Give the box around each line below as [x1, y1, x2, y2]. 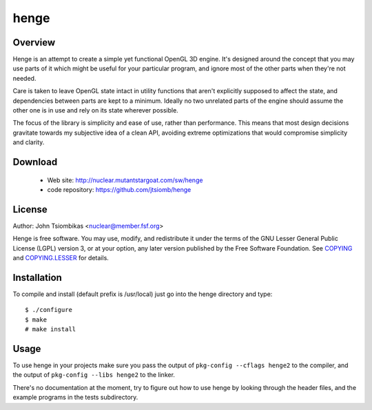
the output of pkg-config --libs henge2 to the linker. [12, 371, 176, 379]
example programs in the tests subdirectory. [12, 393, 138, 402]
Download [12, 156, 58, 168]
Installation [12, 271, 62, 283]
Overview [12, 37, 56, 48]
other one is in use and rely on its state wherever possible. [12, 106, 178, 115]
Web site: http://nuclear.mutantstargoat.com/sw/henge [47, 176, 203, 184]
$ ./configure [25, 306, 72, 314]
